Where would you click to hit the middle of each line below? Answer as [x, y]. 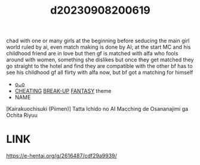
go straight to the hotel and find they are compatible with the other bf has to [99, 66]
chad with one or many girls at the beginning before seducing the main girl [98, 41]
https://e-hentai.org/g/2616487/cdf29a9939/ [62, 156]
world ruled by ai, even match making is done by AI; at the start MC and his [99, 47]
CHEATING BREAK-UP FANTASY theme [63, 91]
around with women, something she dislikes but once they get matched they [100, 60]
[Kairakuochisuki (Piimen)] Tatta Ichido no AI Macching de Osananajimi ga [97, 109]
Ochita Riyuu [22, 115]
